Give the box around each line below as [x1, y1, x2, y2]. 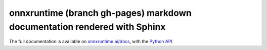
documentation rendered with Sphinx [9, 21, 166, 32]
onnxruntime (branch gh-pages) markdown [9, 7, 192, 18]
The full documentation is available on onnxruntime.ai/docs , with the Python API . [9, 39, 174, 45]
